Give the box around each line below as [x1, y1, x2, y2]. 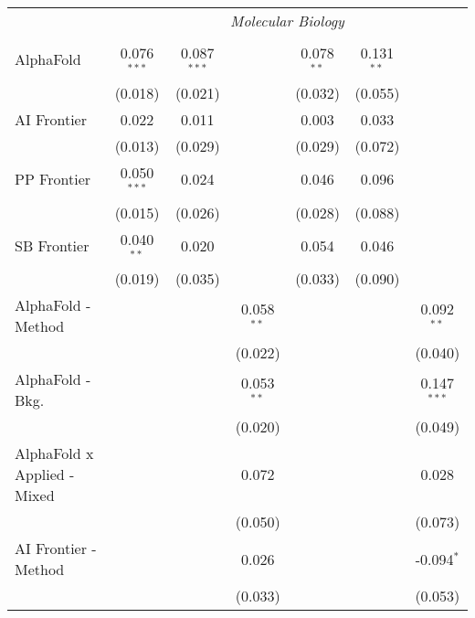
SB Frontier [15, 234, 90, 256]
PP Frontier [15, 168, 91, 190]
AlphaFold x [15, 442, 94, 464]
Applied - [15, 463, 75, 485]
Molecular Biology [230, 10, 344, 31]
